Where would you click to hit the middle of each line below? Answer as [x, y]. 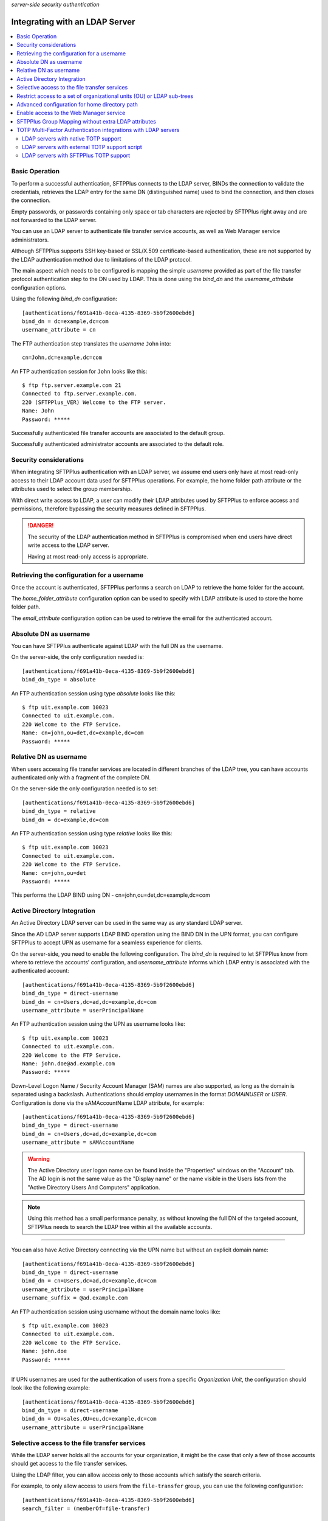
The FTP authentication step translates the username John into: [91, 343]
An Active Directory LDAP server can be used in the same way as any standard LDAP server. [127, 923]
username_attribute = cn [59, 330]
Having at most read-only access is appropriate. [88, 556]
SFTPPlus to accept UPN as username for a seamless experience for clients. [107, 942]
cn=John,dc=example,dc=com [62, 358]
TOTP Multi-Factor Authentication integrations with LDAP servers [98, 130]
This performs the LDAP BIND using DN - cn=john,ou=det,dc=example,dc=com [111, 895]
